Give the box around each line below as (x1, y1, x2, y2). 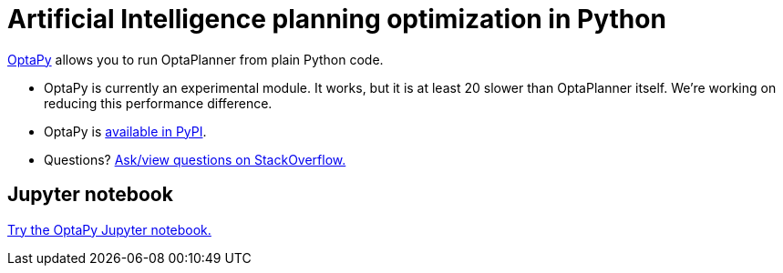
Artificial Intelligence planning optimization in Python (7, 4, 666, 35)
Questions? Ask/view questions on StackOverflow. (44, 151, 346, 167)
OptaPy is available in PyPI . (44, 123, 207, 139)
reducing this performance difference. (44, 95, 273, 111)
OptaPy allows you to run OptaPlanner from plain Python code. (7, 51, 384, 67)
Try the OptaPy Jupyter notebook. (7, 221, 211, 238)
